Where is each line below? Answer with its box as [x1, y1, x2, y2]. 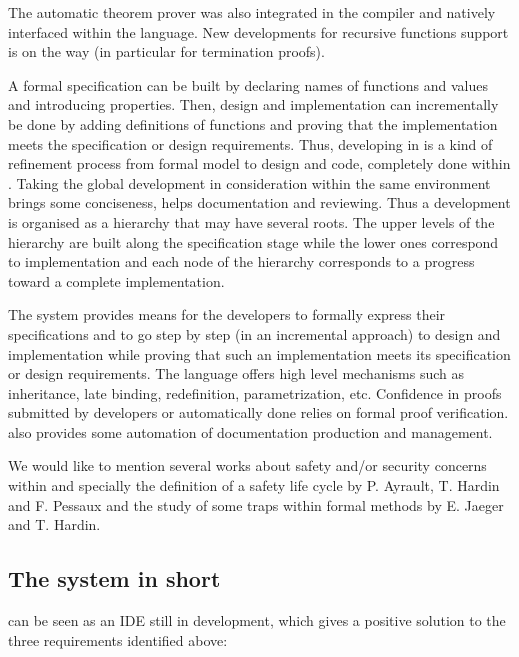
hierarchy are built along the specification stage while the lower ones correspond [8, 231, 499, 252]
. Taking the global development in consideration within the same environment [8, 172, 491, 193]
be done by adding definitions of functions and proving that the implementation [8, 113, 498, 134]
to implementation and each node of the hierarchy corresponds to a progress [8, 251, 475, 272]
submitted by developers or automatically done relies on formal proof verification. [8, 402, 509, 423]
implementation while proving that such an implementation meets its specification [8, 343, 511, 364]
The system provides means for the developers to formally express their [8, 304, 446, 325]
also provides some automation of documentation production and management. [8, 421, 493, 442]
